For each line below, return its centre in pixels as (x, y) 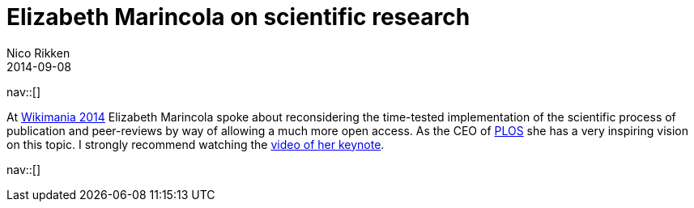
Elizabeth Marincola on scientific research (238, 17)
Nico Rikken (38, 53)
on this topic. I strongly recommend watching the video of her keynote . (196, 144)
